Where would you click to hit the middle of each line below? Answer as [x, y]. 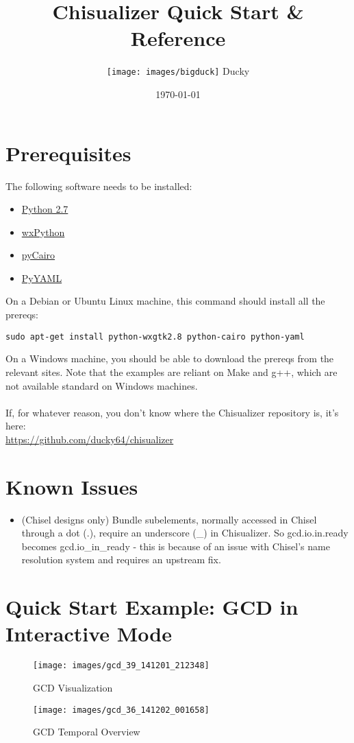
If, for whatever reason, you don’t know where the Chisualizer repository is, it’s [172, 412]
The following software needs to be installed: [99, 186]
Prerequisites [68, 153]
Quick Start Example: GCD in [152, 607]
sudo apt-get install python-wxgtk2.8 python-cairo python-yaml [155, 337]
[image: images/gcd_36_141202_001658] [121, 710]
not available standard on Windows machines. [102, 385]
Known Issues [72, 486]
